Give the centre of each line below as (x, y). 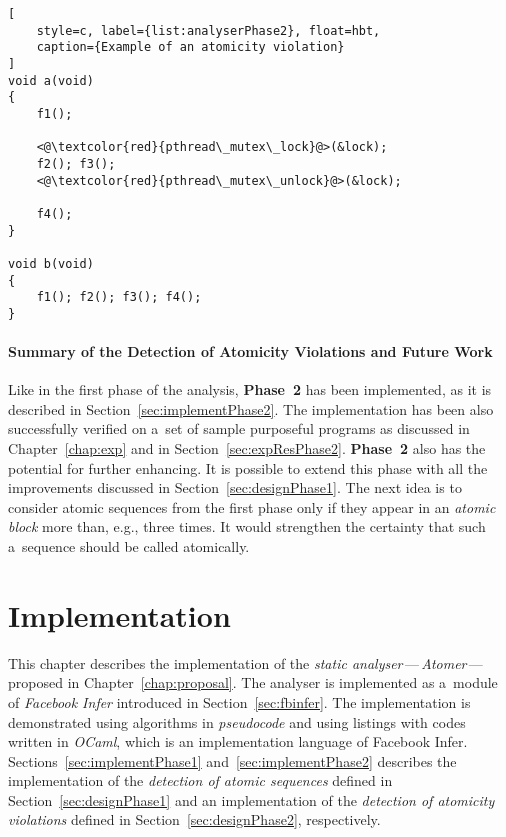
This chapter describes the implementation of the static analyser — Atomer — (245, 662)
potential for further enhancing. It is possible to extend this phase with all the (248, 467)
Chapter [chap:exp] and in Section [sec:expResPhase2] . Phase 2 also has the (247, 448)
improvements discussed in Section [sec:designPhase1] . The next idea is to (235, 487)
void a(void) (51, 80)
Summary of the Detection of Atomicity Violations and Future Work (250, 351)
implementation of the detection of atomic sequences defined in (200, 780)
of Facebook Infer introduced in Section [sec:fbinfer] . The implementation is (239, 701)
